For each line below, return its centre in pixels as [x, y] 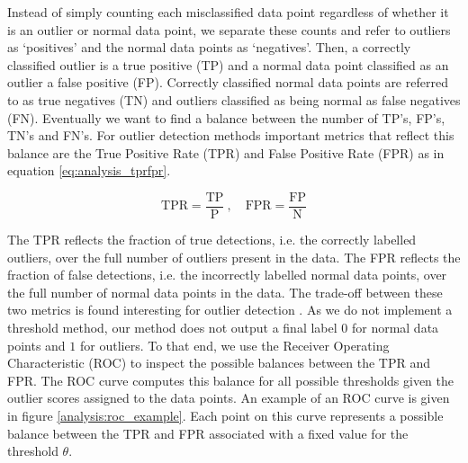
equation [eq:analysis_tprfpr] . [89, 170]
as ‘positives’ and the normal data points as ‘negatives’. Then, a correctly [209, 47]
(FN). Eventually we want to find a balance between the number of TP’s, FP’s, [226, 117]
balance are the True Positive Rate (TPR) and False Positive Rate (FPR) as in [226, 152]
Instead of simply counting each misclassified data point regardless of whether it [228, 12]
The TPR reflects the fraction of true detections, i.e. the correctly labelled [212, 239]
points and [36, 345]
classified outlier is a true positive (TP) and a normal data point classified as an [228, 64]
